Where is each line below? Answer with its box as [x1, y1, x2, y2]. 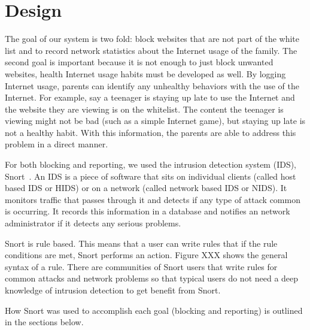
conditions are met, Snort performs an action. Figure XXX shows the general [5, 249, 288, 261]
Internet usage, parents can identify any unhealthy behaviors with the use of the [5, 79, 299, 92]
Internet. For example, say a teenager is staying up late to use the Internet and [5, 91, 295, 104]
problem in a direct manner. [5, 138, 108, 150]
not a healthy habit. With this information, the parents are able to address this [5, 126, 296, 138]
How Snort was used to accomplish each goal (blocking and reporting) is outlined [5, 304, 303, 316]
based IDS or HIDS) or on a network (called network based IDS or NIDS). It [5, 181, 287, 194]
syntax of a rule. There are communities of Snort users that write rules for [5, 260, 278, 273]
